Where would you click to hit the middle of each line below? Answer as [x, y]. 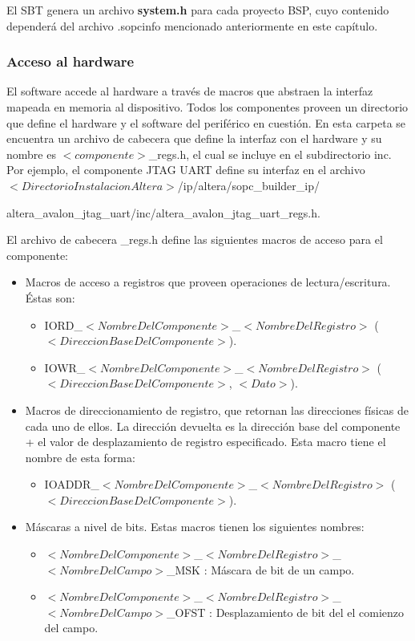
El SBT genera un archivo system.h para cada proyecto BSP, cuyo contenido [198, 10]
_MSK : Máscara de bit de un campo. [261, 569]
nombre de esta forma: [80, 457]
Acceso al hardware [71, 61]
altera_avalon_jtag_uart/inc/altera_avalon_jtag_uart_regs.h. [163, 212]
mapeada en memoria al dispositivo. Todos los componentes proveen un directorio [207, 107]
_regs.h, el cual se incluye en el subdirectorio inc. [270, 154]
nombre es [31, 154]
